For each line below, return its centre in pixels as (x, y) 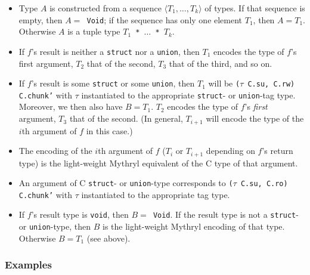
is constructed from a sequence (106, 8)
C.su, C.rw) (271, 84)
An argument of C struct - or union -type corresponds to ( (126, 183)
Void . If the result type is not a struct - (226, 214)
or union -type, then (55, 226)
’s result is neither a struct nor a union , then (115, 51)
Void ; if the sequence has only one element (165, 19)
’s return (278, 151)
